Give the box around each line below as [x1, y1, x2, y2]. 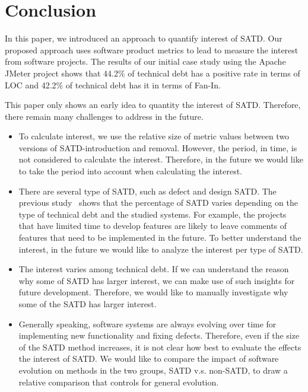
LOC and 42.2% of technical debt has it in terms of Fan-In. [5, 78, 221, 91]
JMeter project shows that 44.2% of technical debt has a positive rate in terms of [5, 66, 300, 79]
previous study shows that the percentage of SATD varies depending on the [18, 196, 298, 209]
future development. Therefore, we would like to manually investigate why [18, 286, 288, 298]
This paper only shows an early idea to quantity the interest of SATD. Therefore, [5, 98, 301, 111]
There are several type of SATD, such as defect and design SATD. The [18, 184, 277, 197]
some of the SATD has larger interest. [18, 298, 157, 310]
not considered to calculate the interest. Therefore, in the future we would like [18, 153, 303, 165]
